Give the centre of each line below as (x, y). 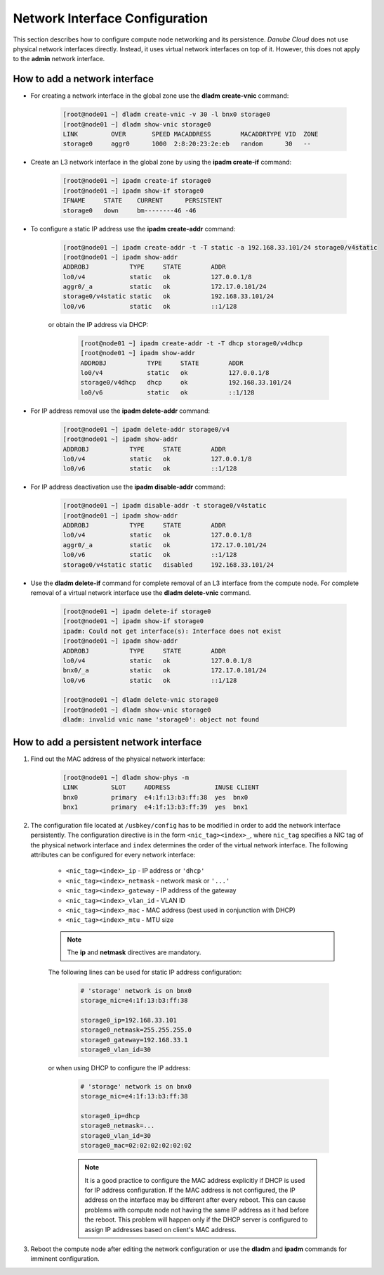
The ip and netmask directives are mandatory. (134, 952)
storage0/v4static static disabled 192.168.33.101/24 (168, 565)
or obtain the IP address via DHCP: (98, 324)
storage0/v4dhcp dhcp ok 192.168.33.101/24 (186, 383)
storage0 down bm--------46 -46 (130, 210)
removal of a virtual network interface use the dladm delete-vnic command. (141, 592)
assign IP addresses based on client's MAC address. (160, 1229)
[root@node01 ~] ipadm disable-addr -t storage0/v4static (165, 506)
